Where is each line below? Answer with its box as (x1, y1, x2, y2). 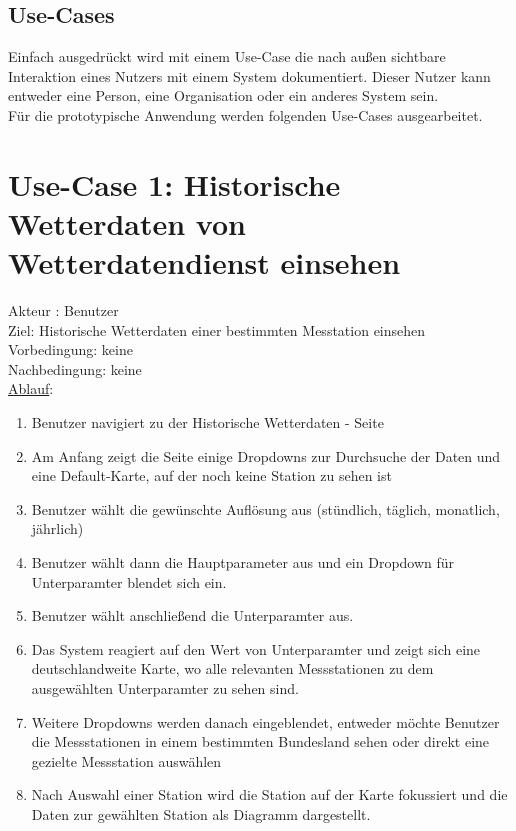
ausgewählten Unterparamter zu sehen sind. (31, 677, 299, 698)
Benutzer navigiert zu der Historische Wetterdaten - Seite (31, 412, 384, 433)
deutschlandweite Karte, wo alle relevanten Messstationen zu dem (31, 658, 434, 679)
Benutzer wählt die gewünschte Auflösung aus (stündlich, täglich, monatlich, (31, 498, 500, 519)
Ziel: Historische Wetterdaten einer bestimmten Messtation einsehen (8, 319, 426, 340)
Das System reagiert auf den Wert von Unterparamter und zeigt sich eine (31, 638, 481, 659)
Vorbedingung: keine (8, 339, 133, 360)
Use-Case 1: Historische (8, 163, 341, 204)
